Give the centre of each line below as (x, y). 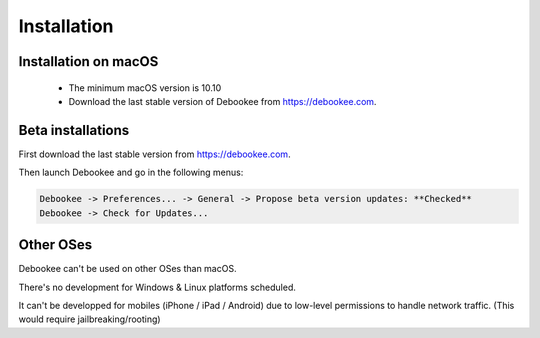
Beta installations (74, 130)
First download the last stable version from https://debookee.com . (154, 154)
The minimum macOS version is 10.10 (145, 87)
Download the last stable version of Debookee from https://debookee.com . (222, 101)
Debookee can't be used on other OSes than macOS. (127, 269)
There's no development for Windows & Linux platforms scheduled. (157, 287)
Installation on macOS (88, 61)
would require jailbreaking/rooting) (89, 319)
